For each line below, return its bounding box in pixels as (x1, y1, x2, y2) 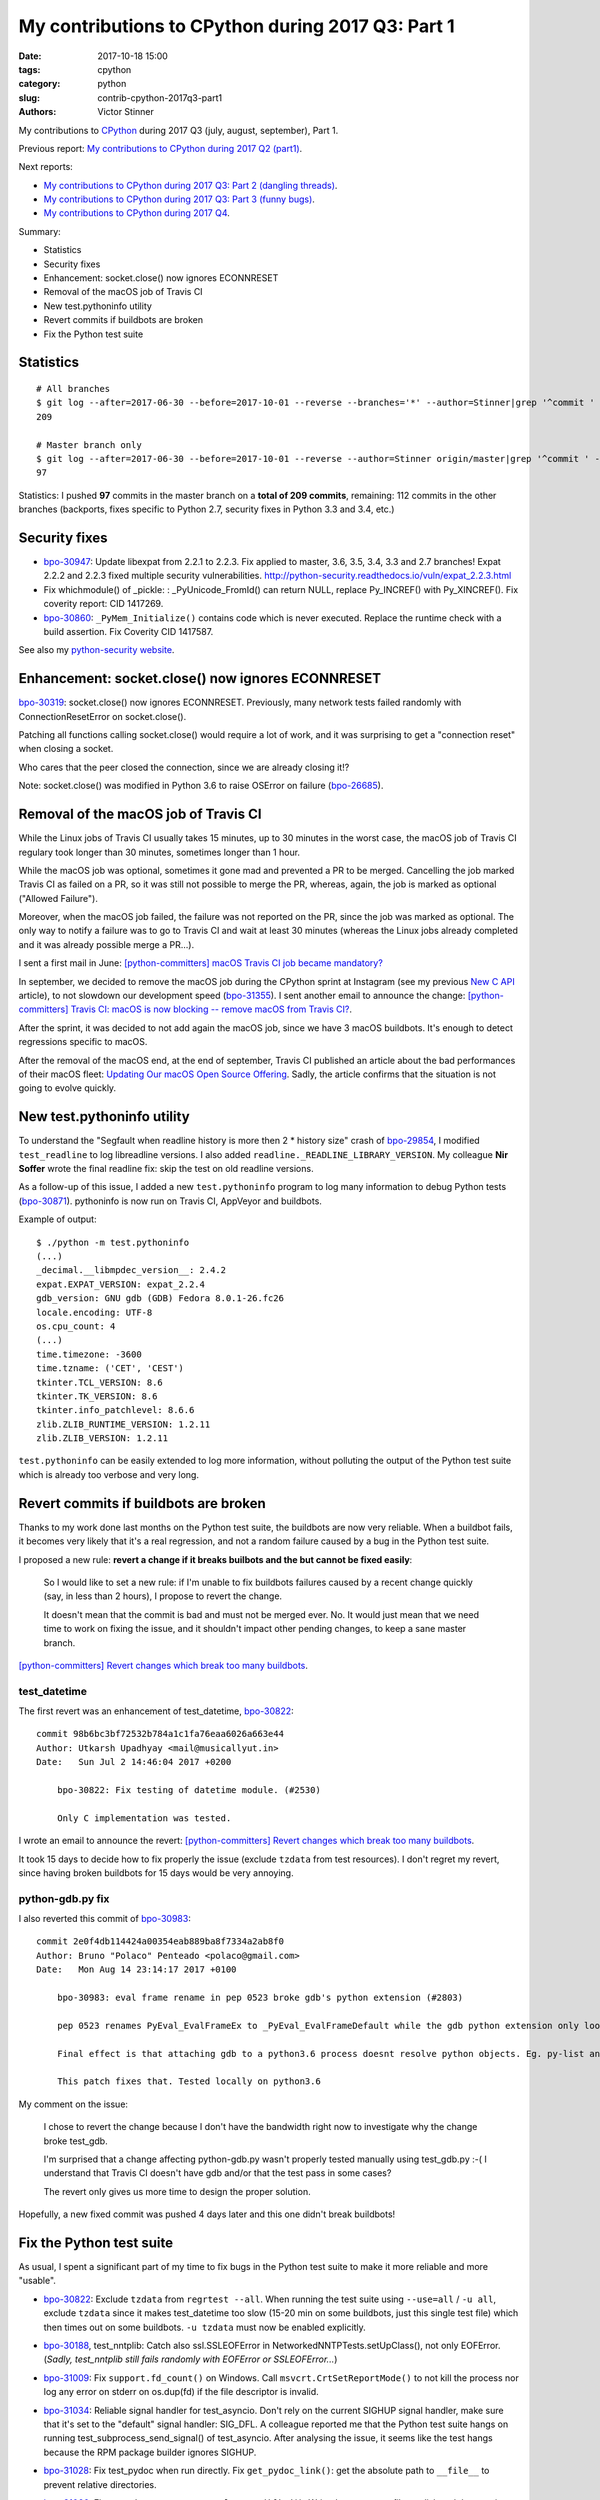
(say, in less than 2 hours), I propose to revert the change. (43, 1590, 283, 1602)
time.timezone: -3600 (36, 1348, 142, 1360)
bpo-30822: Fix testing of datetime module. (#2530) (56, 1785, 322, 1795)
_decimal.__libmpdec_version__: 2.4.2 (36, 1265, 227, 1276)
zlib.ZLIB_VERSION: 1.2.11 (36, 1433, 169, 1444)
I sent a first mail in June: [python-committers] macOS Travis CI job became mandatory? (18, 957, 384, 969)
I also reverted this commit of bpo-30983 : (18, 1913, 192, 1925)
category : (18, 78, 61, 90)
